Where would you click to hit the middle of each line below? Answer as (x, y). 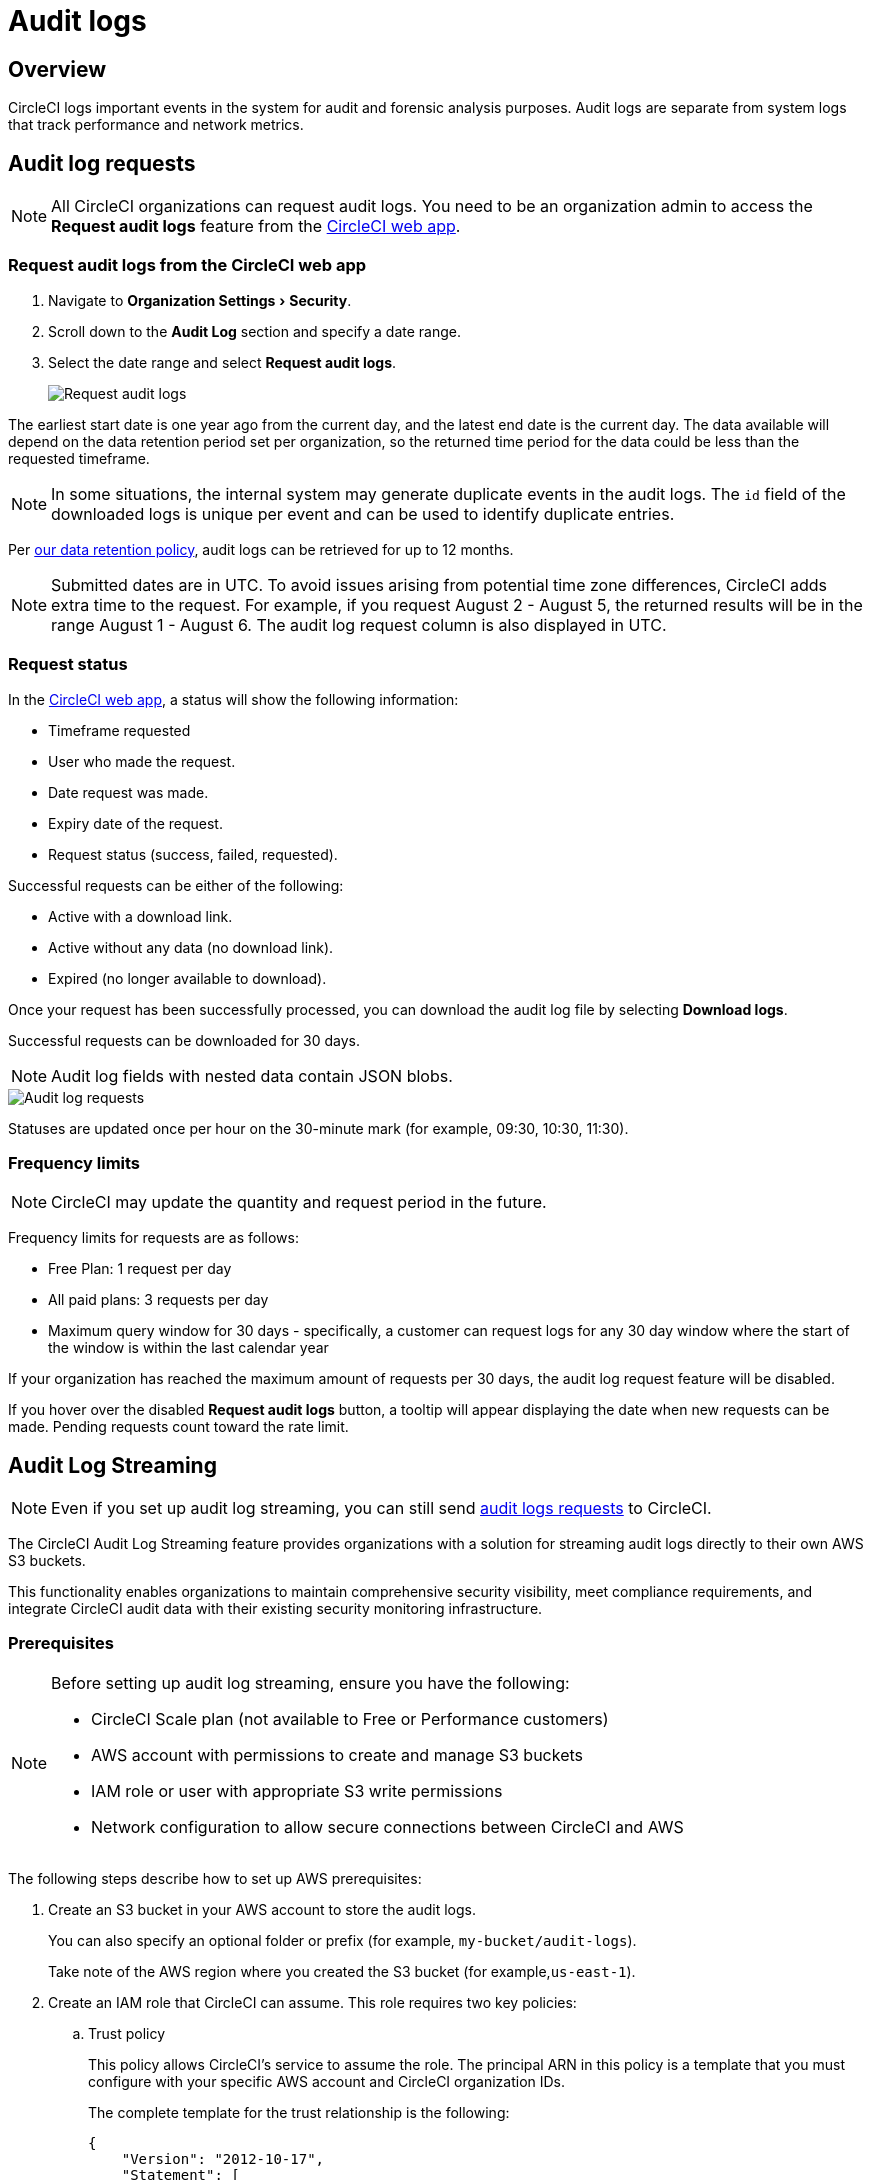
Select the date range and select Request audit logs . (222, 362)
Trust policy (127, 2033)
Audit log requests (102, 163)
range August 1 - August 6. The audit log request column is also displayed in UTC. (359, 624)
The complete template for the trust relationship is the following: (299, 2112)
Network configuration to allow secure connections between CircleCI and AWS (387, 1826)
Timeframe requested (119, 730)
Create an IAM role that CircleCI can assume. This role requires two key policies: (312, 2002)
